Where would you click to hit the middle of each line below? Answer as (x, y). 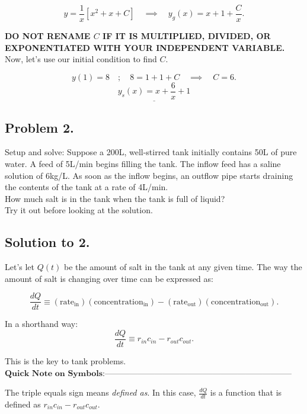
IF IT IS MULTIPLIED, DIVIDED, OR (187, 36)
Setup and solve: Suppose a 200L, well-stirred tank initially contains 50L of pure (151, 152)
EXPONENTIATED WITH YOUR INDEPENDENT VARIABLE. (145, 47)
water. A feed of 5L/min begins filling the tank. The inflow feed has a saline (143, 163)
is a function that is (246, 392)
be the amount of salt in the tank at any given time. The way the (183, 267)
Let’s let (20, 267)
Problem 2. (39, 127)
